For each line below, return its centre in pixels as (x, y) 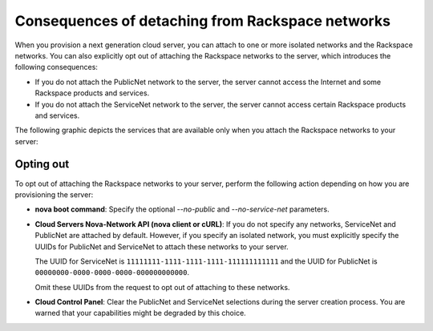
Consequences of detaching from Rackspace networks (202, 21)
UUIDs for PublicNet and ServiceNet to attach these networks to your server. (162, 246)
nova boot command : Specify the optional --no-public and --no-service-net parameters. (182, 209)
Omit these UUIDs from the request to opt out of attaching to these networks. (162, 287)
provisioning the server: (54, 194)
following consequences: (56, 67)
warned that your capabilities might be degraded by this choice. (140, 313)
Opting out (42, 164)
